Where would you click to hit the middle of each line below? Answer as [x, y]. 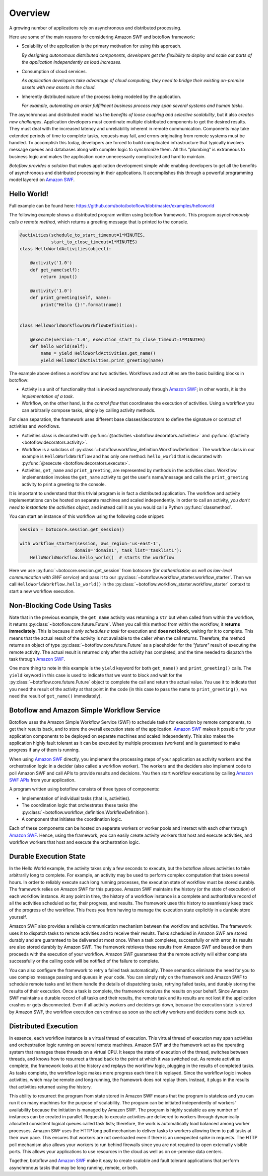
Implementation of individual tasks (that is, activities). [76, 798]
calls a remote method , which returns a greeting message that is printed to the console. [99, 222]
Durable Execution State [47, 856]
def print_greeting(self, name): [71, 298]
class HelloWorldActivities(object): [66, 249]
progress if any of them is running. [44, 750]
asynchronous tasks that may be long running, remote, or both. [74, 1168]
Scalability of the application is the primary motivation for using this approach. [101, 46]
